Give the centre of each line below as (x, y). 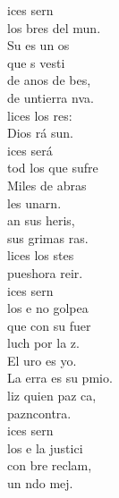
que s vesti (36, 62)
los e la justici (45, 447)
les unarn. (34, 203)
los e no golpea (48, 308)
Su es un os (38, 45)
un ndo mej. (40, 483)
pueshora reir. (45, 272)
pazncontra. (39, 413)
